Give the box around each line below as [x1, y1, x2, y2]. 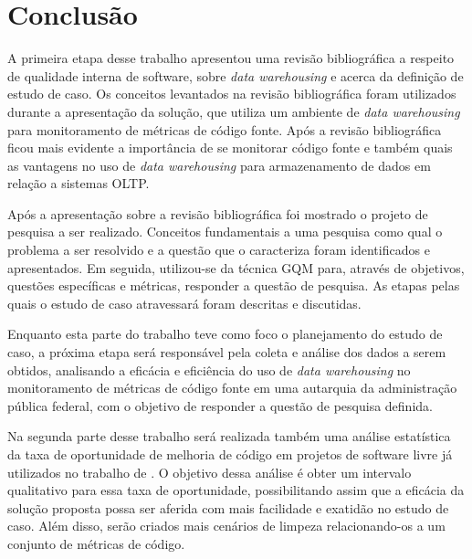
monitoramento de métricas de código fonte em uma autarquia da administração [7, 378, 457, 397]
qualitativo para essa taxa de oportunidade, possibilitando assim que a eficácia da [7, 480, 465, 500]
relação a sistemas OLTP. [7, 174, 150, 193]
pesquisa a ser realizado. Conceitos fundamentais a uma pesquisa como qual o [7, 222, 443, 241]
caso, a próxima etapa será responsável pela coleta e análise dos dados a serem [7, 343, 446, 362]
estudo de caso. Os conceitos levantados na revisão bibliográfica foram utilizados [7, 84, 456, 103]
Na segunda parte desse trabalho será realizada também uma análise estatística [7, 427, 451, 446]
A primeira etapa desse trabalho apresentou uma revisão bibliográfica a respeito [7, 48, 455, 68]
